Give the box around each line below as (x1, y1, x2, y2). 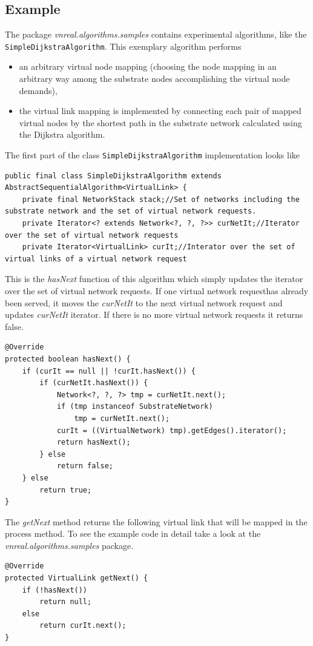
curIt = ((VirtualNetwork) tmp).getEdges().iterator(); (56, 426, 287, 435)
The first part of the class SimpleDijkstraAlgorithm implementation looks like (5, 149, 300, 161)
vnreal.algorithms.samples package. (5, 539, 134, 551)
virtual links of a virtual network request (5, 254, 187, 263)
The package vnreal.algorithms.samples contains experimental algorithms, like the (5, 28, 307, 41)
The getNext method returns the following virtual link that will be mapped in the (5, 515, 308, 528)
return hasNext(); (56, 438, 131, 447)
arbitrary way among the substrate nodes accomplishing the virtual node (19, 72, 290, 85)
